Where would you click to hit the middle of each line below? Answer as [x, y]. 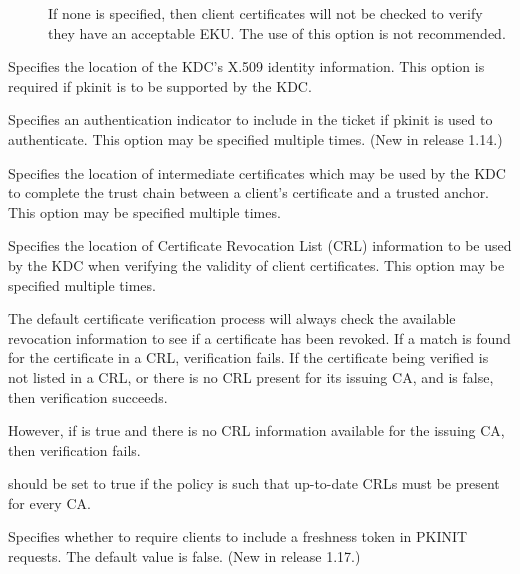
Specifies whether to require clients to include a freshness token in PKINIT [238, 536]
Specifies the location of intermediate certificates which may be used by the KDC [257, 172]
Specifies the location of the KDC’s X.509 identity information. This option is [246, 66]
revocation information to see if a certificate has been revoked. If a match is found [259, 337]
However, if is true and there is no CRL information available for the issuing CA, [256, 430]
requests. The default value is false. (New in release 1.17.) [184, 556]
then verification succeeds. [88, 396]
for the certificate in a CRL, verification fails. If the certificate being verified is [248, 357]
